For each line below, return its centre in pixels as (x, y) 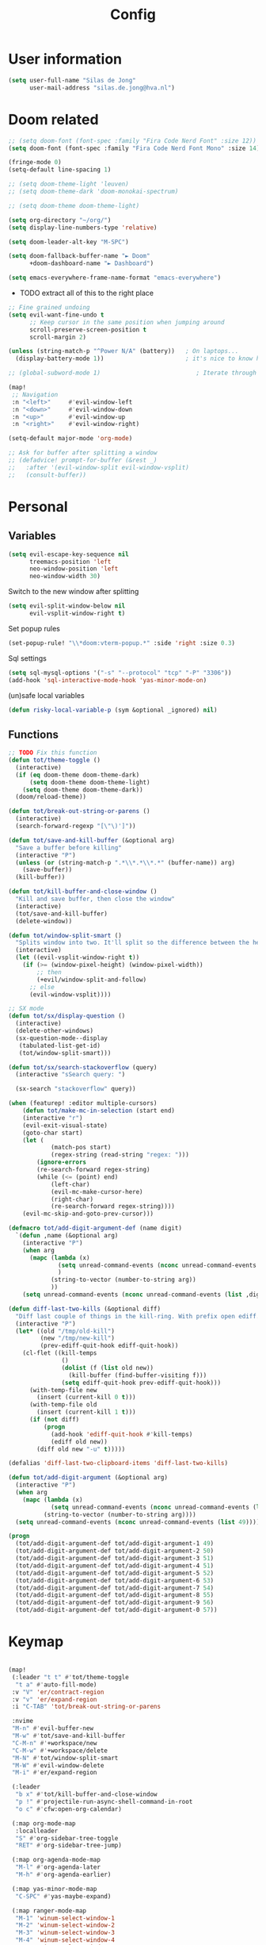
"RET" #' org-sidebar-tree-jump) (69, 1846)
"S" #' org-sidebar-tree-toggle (67, 1838)
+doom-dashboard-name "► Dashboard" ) (91, 263)
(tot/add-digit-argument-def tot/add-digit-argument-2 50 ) (115, 1551)
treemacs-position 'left (70, 562)
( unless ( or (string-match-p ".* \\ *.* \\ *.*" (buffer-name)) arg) (125, 862)
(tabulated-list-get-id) (60, 1045)
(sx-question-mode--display (62, 1038)
